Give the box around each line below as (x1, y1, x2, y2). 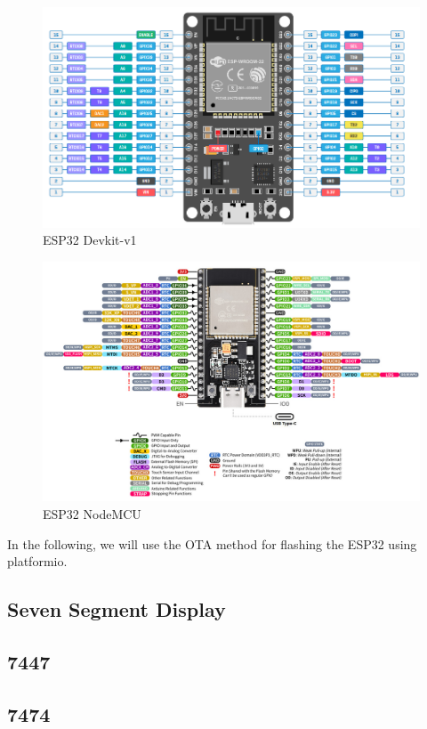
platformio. (7, 552, 68, 571)
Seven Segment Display (7, 595, 226, 623)
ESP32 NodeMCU (43, 504, 141, 522)
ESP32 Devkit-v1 (43, 231, 137, 249)
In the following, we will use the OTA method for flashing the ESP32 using (7, 534, 417, 553)
